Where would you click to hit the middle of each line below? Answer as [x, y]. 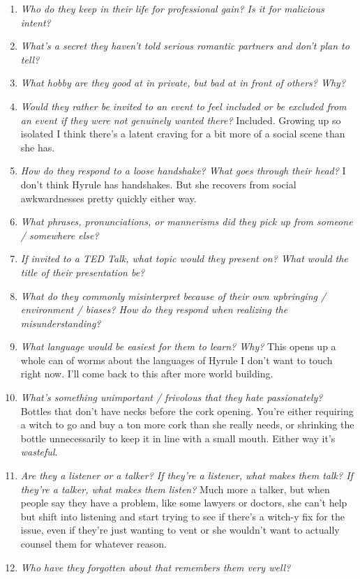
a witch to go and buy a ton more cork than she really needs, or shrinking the [187, 424]
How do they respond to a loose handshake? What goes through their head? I [183, 171]
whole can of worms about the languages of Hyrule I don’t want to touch [177, 360]
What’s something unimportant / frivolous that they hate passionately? [172, 397]
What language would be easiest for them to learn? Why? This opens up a [178, 346]
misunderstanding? [61, 323]
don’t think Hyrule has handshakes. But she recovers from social [158, 184]
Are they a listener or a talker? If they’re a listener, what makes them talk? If [187, 475]
